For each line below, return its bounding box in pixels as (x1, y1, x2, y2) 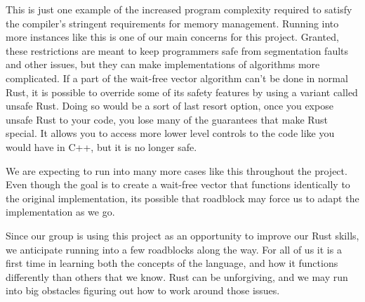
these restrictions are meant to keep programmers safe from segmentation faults (6, 43, 349, 58)
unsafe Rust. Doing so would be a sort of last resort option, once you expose (6, 98, 333, 113)
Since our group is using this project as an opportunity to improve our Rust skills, (6, 228, 359, 242)
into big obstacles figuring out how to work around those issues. (6, 283, 280, 298)
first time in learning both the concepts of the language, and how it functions (6, 256, 338, 270)
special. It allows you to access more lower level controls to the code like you (6, 126, 335, 140)
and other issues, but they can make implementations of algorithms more (6, 57, 320, 72)
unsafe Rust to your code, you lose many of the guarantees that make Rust (6, 112, 328, 126)
